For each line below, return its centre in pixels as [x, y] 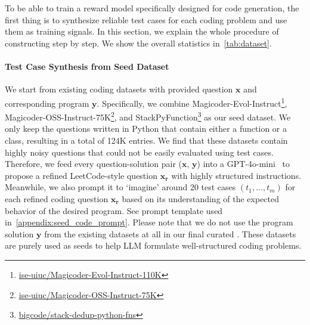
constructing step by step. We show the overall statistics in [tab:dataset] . [138, 43]
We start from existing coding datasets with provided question [119, 89]
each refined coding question [57, 199]
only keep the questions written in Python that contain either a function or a [146, 129]
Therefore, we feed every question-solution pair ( [94, 164]
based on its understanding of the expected [201, 199]
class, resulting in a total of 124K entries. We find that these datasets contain [146, 140]
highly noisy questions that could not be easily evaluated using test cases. [139, 152]
